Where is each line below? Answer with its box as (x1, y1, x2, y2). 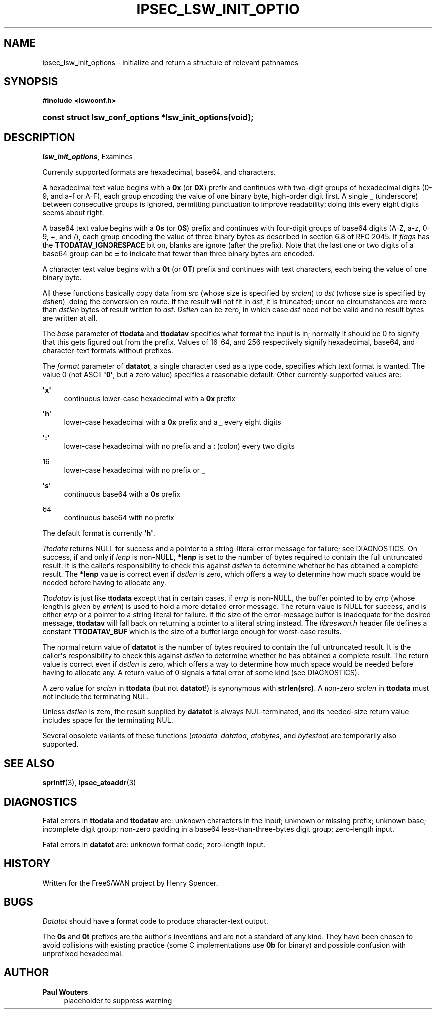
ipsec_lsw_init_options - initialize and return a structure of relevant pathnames (42, 58, 299, 67)
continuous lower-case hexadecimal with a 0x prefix (64, 394, 236, 403)
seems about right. (42, 208, 104, 217)
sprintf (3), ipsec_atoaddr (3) (42, 778, 136, 787)
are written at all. (42, 314, 98, 323)
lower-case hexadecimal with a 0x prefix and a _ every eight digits (64, 418, 281, 427)
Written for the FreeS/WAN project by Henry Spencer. (42, 878, 218, 887)
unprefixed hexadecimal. (42, 949, 123, 958)
